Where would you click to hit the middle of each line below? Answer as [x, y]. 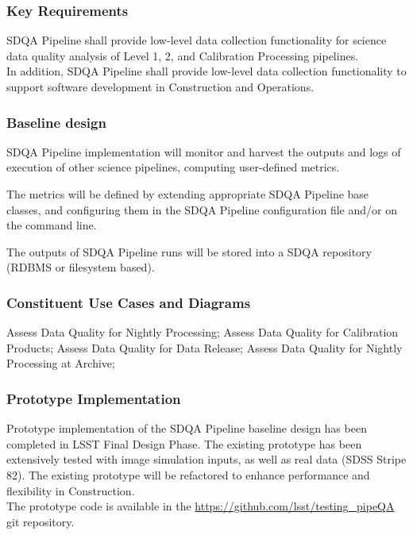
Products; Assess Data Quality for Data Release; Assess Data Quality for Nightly [205, 347]
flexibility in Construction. [71, 490]
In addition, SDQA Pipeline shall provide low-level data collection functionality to [206, 71]
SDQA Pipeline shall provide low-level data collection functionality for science [197, 40]
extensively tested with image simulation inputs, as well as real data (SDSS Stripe [206, 459]
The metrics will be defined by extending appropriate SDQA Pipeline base [188, 194]
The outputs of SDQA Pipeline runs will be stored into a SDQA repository [189, 251]
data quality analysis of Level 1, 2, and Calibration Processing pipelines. [183, 55]
